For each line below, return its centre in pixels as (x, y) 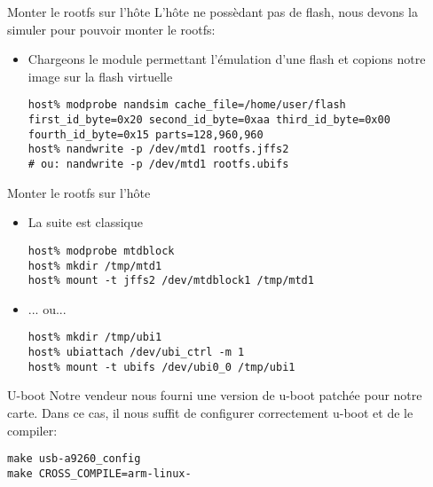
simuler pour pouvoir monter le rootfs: (111, 29)
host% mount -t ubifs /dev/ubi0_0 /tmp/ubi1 (161, 367)
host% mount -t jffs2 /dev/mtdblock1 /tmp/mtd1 (171, 281)
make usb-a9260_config (74, 459)
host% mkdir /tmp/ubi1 (95, 338)
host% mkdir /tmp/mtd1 (95, 266)
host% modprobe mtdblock (101, 251)
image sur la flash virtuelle (100, 76)
